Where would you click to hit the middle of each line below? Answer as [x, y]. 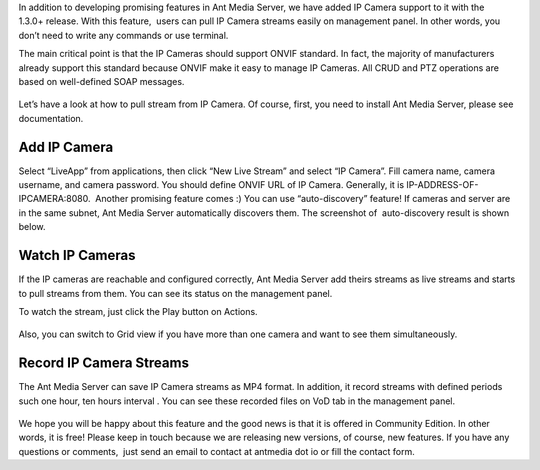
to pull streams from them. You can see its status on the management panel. [175, 293]
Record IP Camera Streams [104, 363]
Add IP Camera [66, 146]
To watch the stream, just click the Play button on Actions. [138, 311]
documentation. [51, 118]
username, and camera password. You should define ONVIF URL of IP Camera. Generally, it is [211, 185]
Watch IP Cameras [77, 255]
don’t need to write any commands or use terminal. [123, 35]
